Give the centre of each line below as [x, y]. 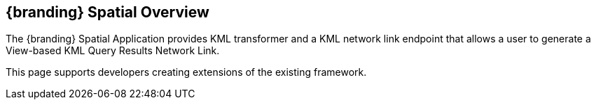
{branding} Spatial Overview [108, 12]
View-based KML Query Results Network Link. [113, 51]
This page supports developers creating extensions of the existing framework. [186, 72]
